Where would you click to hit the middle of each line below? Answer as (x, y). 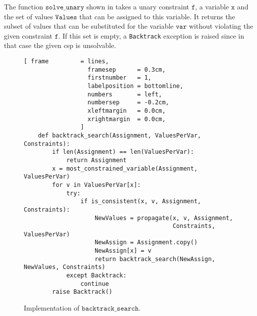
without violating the (221, 26)
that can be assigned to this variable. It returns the (157, 16)
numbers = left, (125, 94)
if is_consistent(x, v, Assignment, (141, 202)
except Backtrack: (96, 276)
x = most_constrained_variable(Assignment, (125, 168)
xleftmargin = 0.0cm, (127, 111)
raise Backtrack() (82, 292)
